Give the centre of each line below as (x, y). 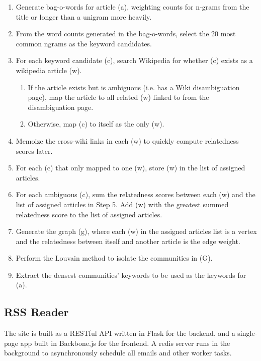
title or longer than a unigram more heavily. (84, 16)
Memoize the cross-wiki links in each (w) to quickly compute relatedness (127, 140)
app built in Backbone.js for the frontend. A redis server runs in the (125, 343)
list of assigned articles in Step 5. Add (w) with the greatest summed (122, 204)
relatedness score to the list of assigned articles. (89, 214)
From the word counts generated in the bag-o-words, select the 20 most (126, 34)
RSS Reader (36, 312)
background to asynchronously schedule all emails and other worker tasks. (118, 353)
